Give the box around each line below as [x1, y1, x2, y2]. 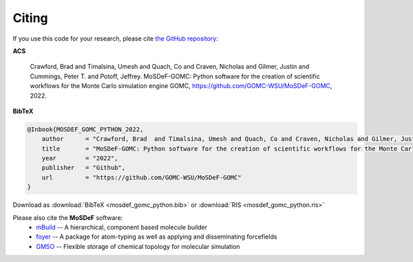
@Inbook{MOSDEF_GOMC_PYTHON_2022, [27, 125, 144, 133]
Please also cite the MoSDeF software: [12, 213, 123, 221]
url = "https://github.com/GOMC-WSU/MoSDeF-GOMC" [41, 173, 242, 182]
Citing [12, 10, 48, 25]
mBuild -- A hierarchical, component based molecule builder [36, 223, 208, 231]
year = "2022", [41, 155, 118, 162]
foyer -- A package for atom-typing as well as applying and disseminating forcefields [36, 232, 277, 241]
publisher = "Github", [41, 164, 126, 172]
